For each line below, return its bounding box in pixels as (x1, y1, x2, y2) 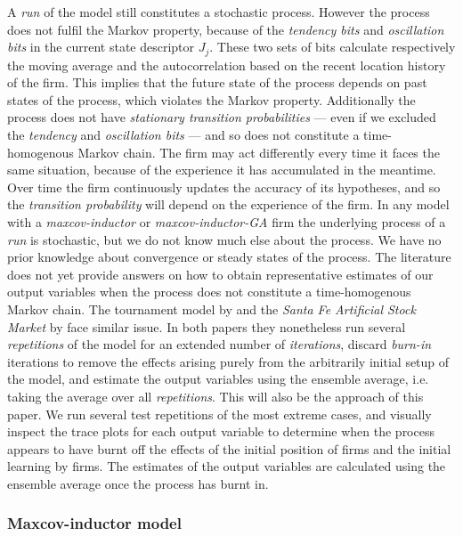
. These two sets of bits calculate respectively (209, 37, 456, 56)
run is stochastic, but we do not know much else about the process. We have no (7, 230, 442, 248)
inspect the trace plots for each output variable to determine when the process (7, 422, 435, 441)
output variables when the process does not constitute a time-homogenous (7, 282, 411, 301)
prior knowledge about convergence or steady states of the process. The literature (7, 248, 451, 266)
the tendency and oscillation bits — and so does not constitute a (7, 126, 360, 144)
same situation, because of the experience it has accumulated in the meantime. (7, 160, 436, 179)
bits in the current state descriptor (7, 37, 195, 56)
